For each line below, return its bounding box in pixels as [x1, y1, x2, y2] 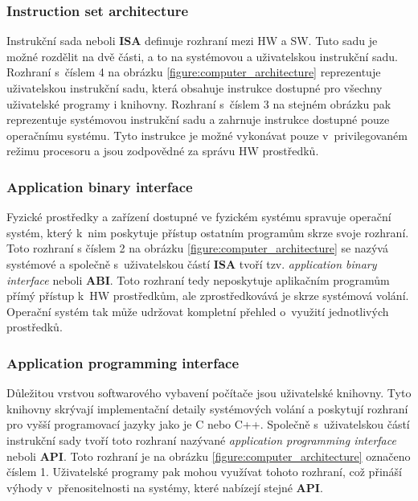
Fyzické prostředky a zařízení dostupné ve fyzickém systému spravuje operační [6, 208, 391, 225]
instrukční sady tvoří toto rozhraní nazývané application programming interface [6, 431, 396, 448]
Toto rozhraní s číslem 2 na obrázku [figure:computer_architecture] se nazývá [6, 240, 388, 257]
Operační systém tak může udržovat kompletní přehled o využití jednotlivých [6, 302, 389, 319]
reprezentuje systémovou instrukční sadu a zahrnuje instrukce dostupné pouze [6, 111, 390, 128]
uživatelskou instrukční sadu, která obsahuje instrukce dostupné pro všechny [6, 80, 383, 96]
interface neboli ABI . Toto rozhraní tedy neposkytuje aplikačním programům [6, 271, 390, 288]
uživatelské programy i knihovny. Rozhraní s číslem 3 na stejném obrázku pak [6, 95, 391, 112]
